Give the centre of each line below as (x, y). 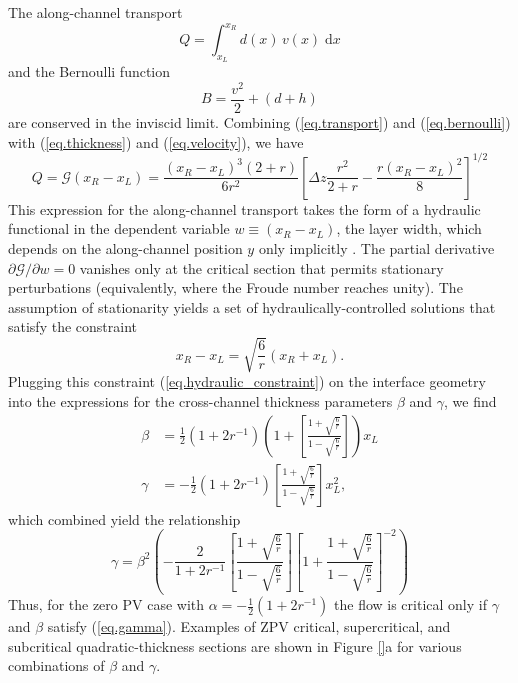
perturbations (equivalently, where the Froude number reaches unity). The (235, 287)
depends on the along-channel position (125, 247)
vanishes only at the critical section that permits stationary (261, 267)
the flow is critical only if (410, 604)
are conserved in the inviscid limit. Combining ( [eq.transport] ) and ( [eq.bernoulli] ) (259, 122)
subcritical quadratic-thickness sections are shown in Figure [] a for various (235, 645)
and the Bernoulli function (89, 71)
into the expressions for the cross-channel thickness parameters (200, 401)
